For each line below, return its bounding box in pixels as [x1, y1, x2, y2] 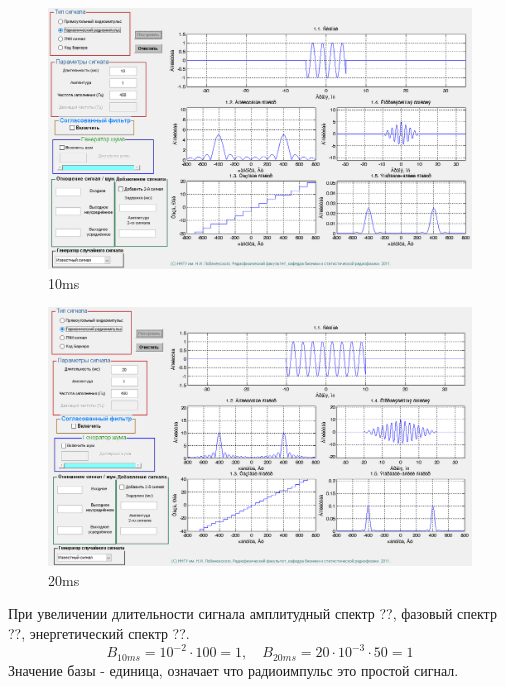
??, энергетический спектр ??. [8, 623, 190, 644]
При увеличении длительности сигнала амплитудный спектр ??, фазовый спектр [8, 603, 497, 624]
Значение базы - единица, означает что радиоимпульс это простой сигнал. [8, 659, 459, 680]
